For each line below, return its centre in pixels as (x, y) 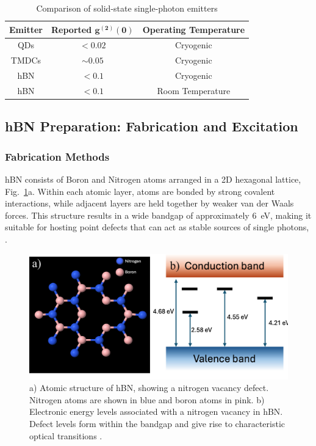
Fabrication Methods (57, 156)
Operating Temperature (194, 29)
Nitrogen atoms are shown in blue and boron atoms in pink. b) (147, 399)
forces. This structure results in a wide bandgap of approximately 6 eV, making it (158, 215)
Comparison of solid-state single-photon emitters (127, 8)
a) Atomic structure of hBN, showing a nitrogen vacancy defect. (149, 388)
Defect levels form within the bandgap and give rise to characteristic (157, 423)
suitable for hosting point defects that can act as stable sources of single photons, (157, 227)
